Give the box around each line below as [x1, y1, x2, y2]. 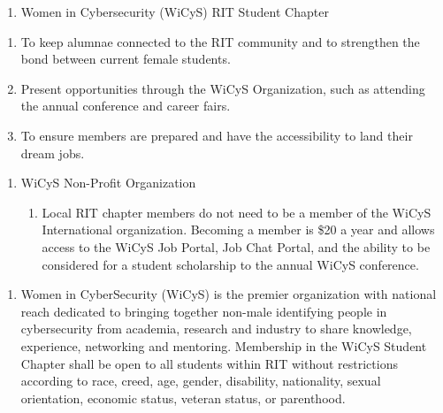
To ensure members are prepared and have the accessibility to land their [20, 126, 413, 144]
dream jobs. [20, 143, 85, 162]
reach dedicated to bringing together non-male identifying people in [20, 302, 387, 320]
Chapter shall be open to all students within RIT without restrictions [20, 354, 398, 372]
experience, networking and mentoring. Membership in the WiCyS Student [20, 336, 427, 355]
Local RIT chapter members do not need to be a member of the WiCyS [42, 203, 432, 221]
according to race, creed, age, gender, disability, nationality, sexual [20, 371, 381, 390]
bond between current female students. [20, 50, 231, 68]
